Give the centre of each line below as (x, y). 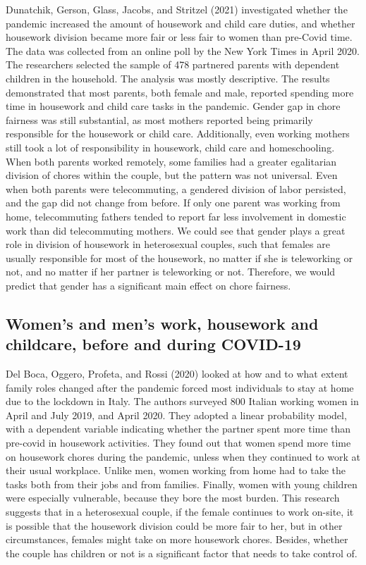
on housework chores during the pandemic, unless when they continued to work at (183, 456)
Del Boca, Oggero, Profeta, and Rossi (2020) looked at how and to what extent (177, 374)
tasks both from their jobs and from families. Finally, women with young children (182, 484)
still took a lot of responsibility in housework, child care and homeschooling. (170, 147)
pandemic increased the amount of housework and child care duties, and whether (181, 23)
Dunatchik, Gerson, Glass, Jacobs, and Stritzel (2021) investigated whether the (177, 9)
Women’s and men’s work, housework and (162, 323)
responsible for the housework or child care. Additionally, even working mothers (178, 134)
